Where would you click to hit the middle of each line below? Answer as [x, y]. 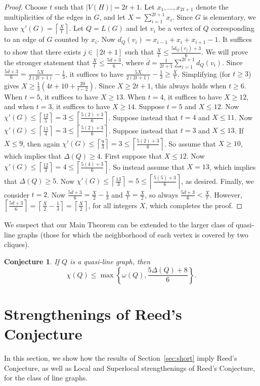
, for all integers [113, 205]
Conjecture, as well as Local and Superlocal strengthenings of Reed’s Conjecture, [129, 368]
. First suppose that [131, 155]
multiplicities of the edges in [48, 17]
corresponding [233, 28]
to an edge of [24, 39]
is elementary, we [229, 17]
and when [19, 106]
